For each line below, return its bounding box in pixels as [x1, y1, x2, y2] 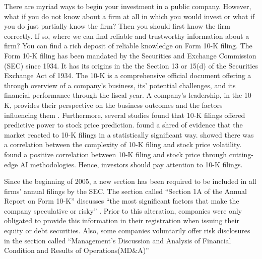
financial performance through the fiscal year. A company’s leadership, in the [4, 90, 242, 100]
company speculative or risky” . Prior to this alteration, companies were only [4, 205, 242, 216]
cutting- [229, 149, 254, 159]
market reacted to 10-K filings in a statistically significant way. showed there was [4, 129, 254, 140]
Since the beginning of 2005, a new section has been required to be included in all [4, 176, 256, 186]
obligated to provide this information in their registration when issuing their [4, 215, 239, 226]
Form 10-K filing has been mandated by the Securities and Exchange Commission [4, 50, 256, 60]
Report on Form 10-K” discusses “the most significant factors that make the [4, 196, 239, 206]
